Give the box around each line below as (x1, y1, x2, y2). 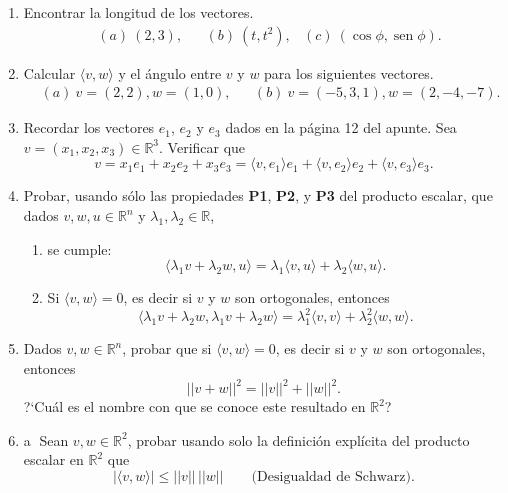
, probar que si (122, 338, 212, 359)
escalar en (23, 449, 84, 470)
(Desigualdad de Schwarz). (251, 469, 415, 484)
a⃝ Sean (23, 429, 69, 450)
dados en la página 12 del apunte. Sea (225, 117, 457, 138)
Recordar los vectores (23, 117, 155, 138)
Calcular (23, 62, 76, 83)
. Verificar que (159, 136, 246, 157)
